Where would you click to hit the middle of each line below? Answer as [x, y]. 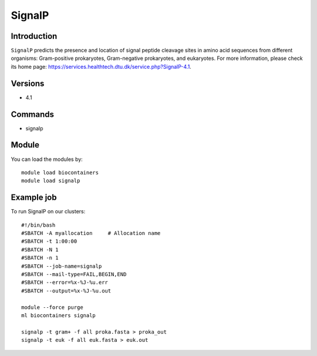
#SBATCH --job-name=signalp [62, 266]
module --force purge [52, 307]
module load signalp [51, 181]
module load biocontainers [60, 172]
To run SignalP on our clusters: [48, 211]
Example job [34, 198]
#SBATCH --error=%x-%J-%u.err [65, 283]
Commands [33, 114]
